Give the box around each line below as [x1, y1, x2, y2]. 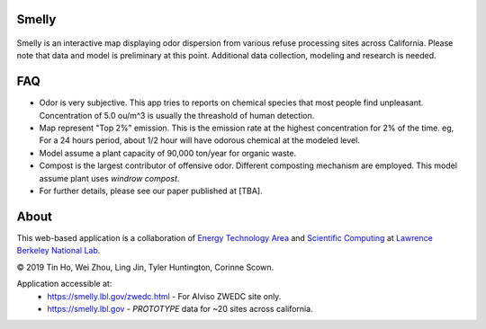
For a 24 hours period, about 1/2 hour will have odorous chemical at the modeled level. [39, 135, 360, 146]
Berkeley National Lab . [16, 245, 101, 256]
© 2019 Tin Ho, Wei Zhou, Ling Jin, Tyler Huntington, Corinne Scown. [16, 262, 274, 272]
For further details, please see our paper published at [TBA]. [39, 185, 263, 197]
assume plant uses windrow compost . [39, 173, 180, 183]
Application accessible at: [16, 279, 112, 289]
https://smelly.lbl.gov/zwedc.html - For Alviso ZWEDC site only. [47, 290, 282, 301]
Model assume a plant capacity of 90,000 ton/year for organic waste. [39, 147, 297, 158]
